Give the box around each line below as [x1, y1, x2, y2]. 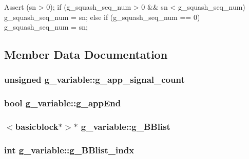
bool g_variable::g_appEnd [4, 97, 121, 109]
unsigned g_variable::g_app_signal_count [4, 73, 185, 86]
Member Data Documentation [4, 47, 168, 62]
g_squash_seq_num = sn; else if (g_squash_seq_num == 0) [4, 11, 200, 22]
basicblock [15, 120, 59, 133]
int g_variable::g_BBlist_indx [4, 144, 135, 156]
